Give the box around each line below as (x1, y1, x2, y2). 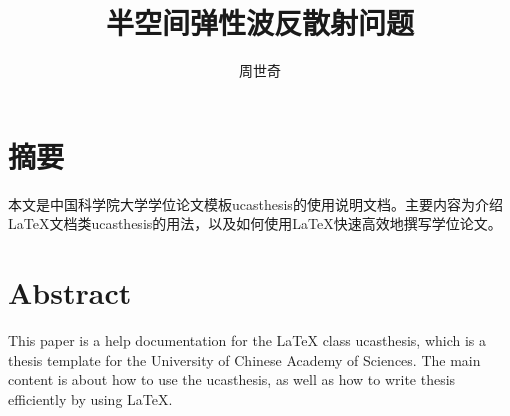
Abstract (8, 272, 132, 313)
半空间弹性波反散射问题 (105, 2, 414, 43)
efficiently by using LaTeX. (8, 388, 173, 409)
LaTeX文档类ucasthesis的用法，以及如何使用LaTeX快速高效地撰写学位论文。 (8, 213, 502, 234)
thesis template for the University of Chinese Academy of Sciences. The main (8, 349, 481, 370)
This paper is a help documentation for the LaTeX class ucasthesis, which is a (8, 329, 487, 350)
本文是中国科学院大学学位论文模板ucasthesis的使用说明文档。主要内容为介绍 (8, 193, 503, 214)
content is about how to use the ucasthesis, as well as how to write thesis (8, 369, 456, 390)
